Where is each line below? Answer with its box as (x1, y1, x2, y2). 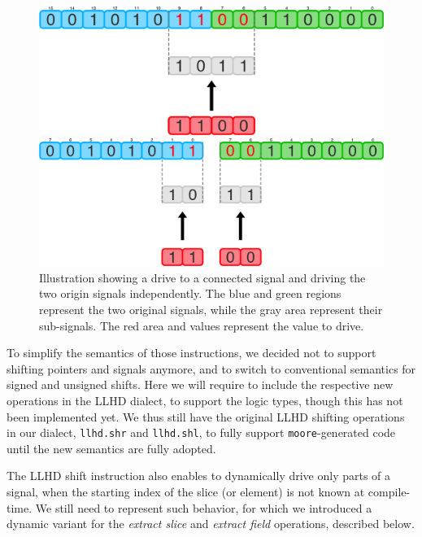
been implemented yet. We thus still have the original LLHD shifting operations (7, 408, 405, 425)
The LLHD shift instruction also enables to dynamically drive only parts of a (7, 467, 391, 484)
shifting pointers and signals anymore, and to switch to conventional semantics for (7, 360, 416, 377)
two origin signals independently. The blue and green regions (39, 285, 342, 302)
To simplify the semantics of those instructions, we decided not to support (7, 344, 376, 361)
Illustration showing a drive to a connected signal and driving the (39, 268, 366, 286)
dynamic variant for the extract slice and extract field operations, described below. (7, 515, 415, 532)
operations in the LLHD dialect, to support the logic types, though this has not (7, 392, 403, 409)
